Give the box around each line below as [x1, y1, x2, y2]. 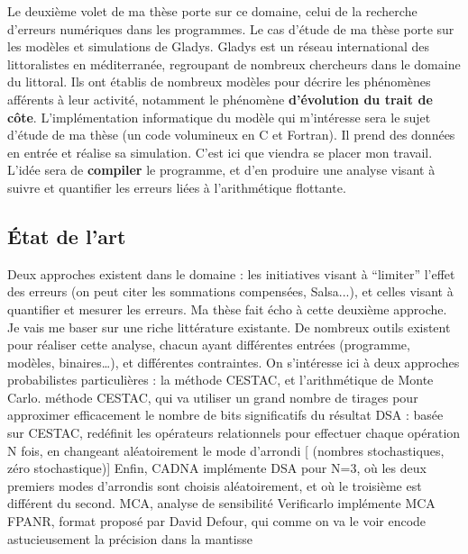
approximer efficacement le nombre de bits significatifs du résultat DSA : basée [7, 405, 444, 424]
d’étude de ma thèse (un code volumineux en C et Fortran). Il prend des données [7, 125, 455, 144]
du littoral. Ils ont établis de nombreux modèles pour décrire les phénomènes [7, 72, 431, 91]
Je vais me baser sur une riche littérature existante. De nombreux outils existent [7, 317, 451, 336]
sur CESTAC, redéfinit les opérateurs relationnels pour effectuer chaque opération [7, 423, 461, 442]
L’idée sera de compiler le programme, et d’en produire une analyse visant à [7, 160, 436, 179]
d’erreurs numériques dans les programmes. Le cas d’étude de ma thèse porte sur [7, 19, 454, 38]
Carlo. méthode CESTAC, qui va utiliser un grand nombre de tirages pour [7, 387, 418, 406]
